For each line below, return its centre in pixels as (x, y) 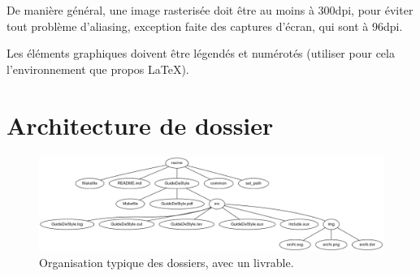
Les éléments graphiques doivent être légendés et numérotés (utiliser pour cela (201, 53)
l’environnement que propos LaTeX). (98, 69)
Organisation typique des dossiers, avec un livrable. (167, 262)
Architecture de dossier (140, 125)
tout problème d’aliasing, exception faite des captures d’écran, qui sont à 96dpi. (205, 26)
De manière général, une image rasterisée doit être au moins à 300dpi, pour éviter (210, 10)
